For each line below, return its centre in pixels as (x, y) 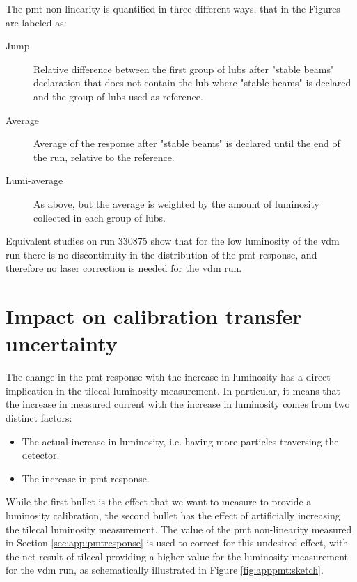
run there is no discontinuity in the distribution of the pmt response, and (161, 254)
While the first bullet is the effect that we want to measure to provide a (159, 501)
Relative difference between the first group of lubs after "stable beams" (184, 69)
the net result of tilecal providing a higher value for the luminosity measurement (177, 556)
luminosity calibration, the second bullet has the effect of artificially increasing (173, 515)
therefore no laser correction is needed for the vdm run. (124, 268)
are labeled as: (36, 22)
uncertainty (62, 343)
